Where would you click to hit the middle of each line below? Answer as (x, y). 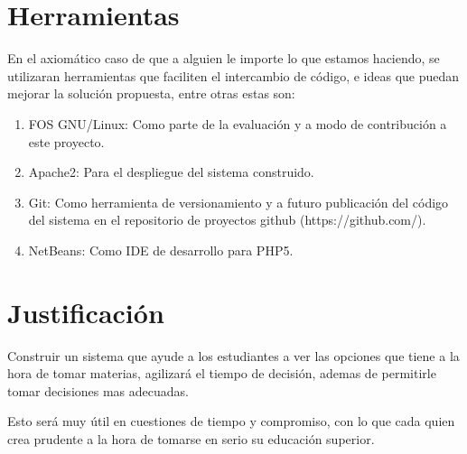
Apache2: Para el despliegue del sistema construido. (171, 172)
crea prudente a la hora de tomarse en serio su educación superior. (191, 438)
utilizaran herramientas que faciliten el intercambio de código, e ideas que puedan (233, 75)
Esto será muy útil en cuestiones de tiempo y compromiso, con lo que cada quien (231, 421)
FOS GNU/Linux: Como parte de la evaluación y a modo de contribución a (238, 123)
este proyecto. (66, 141)
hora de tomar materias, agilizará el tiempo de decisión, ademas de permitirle (222, 373)
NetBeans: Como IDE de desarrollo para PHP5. (161, 250)
